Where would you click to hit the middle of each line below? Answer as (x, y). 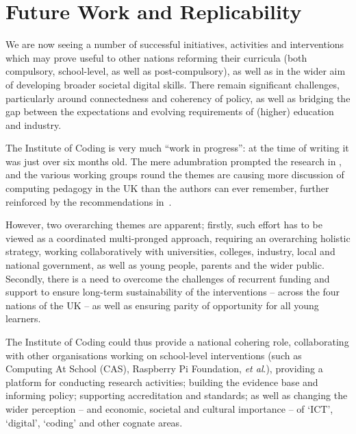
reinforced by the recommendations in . (89, 201)
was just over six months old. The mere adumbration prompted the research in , (174, 161)
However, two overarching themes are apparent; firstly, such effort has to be (164, 225)
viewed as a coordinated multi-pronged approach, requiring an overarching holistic (178, 238)
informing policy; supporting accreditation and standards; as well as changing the (177, 395)
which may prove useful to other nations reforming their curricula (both (156, 57)
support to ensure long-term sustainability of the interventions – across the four (173, 292)
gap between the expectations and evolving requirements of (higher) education (170, 111)
